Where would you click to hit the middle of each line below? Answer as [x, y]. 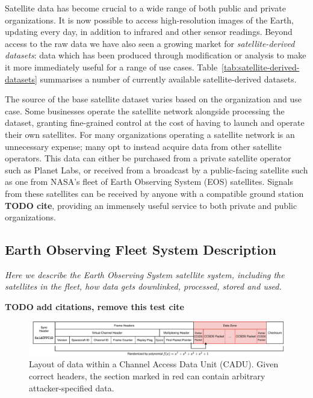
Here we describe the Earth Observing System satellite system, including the [145, 274]
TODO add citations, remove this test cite [95, 307]
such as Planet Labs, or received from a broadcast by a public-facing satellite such [156, 169]
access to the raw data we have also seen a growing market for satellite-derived [150, 43]
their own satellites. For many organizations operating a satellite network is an [150, 134]
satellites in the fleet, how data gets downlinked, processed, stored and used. [143, 286]
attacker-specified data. [72, 387]
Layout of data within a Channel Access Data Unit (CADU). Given [154, 364]
